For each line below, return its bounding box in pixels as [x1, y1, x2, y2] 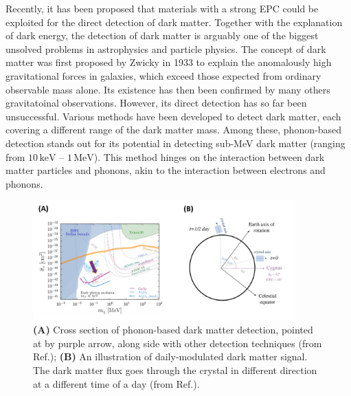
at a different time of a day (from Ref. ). [33, 376, 200, 390]
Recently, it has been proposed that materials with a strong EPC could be [5, 1, 319, 15]
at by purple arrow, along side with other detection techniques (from [33, 335, 322, 350]
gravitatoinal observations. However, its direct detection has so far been [5, 96, 307, 110]
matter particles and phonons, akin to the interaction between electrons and [5, 163, 326, 177]
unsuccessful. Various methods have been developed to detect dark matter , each [5, 109, 341, 123]
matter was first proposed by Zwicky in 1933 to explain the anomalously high [5, 55, 332, 69]
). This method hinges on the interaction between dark [93, 149, 325, 164]
